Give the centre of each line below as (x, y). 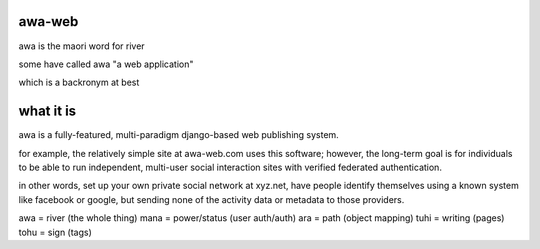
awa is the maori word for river (81, 46)
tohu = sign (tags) (55, 232)
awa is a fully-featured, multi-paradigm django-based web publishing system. (178, 135)
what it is (47, 111)
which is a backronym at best (79, 82)
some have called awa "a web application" (106, 64)
